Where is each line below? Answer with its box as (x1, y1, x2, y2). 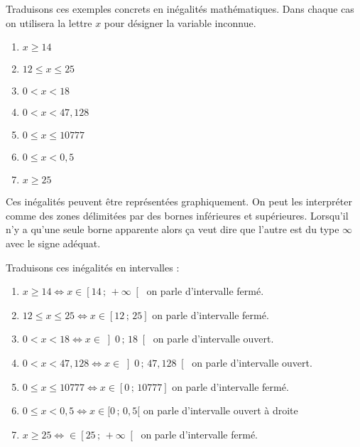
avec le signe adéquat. (6, 235, 101, 250)
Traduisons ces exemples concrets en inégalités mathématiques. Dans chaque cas (6, 1, 354, 16)
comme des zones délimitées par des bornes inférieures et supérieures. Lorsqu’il (6, 208, 349, 222)
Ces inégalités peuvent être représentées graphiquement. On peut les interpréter (6, 194, 352, 209)
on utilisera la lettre (6, 15, 92, 30)
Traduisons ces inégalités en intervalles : (6, 259, 180, 274)
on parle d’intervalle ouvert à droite (143, 403, 298, 418)
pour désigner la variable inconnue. (104, 15, 256, 30)
